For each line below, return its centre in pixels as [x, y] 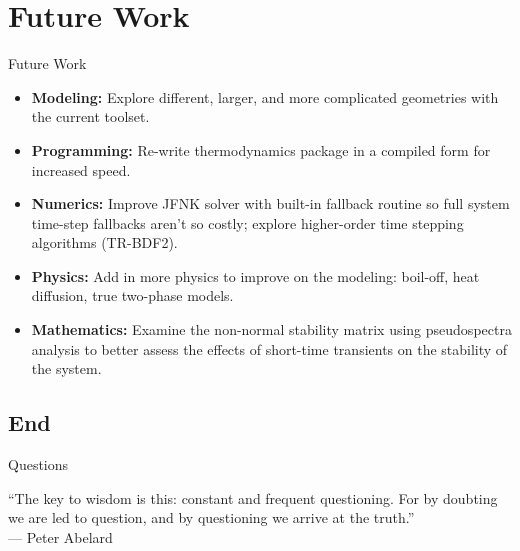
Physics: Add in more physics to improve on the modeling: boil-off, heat [255, 275]
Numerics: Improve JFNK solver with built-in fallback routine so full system [270, 203]
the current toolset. [90, 116]
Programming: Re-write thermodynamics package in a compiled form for [261, 149]
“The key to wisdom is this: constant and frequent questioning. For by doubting [253, 497]
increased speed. [81, 169]
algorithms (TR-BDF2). [104, 242]
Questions [38, 464]
